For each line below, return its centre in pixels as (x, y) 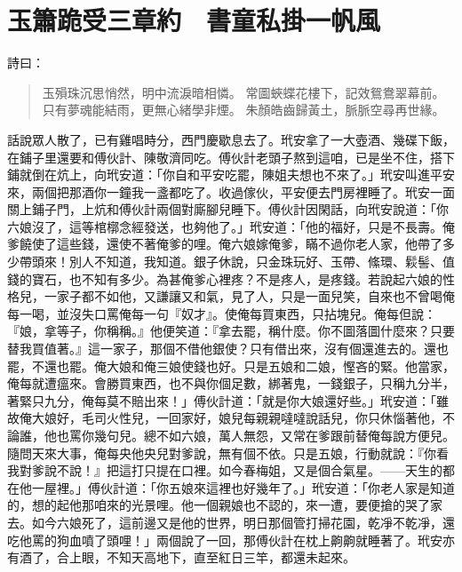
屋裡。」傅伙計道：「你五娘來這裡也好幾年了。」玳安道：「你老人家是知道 (249, 487)
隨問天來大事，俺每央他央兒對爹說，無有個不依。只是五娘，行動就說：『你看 (228, 453)
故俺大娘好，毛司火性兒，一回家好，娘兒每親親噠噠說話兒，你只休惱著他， (225, 418)
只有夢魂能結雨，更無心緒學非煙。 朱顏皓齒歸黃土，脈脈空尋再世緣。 (243, 110)
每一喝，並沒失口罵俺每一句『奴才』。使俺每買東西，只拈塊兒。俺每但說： (222, 313)
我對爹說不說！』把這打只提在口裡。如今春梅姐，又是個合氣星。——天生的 (225, 470)
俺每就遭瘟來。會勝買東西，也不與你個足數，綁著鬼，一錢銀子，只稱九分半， (231, 383)
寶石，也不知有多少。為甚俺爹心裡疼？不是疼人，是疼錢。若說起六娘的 (237, 278)
